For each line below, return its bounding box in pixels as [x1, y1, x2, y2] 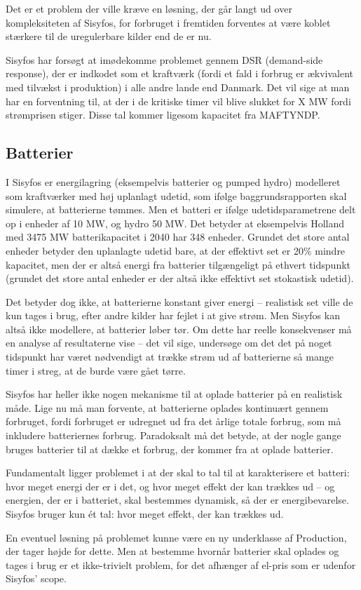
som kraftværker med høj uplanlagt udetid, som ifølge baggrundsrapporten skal [6, 188, 347, 203]
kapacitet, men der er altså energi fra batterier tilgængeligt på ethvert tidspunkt [6, 257, 351, 271]
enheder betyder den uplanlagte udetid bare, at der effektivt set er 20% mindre [6, 243, 346, 257]
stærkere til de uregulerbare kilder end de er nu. [6, 29, 212, 43]
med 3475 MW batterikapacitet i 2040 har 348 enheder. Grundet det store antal [6, 229, 350, 244]
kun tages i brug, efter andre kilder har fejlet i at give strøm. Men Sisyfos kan [6, 308, 340, 323]
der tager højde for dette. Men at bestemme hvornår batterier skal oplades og [6, 544, 339, 558]
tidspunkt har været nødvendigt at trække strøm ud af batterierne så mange [6, 349, 334, 364]
